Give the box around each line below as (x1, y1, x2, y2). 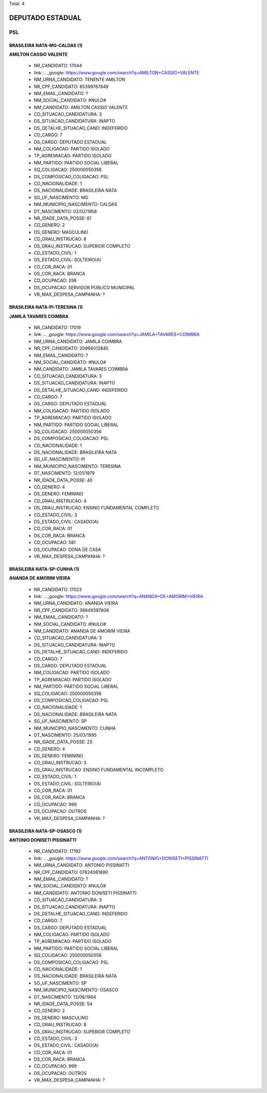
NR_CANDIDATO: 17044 (34, 62, 83, 69)
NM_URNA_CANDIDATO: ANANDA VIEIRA (34, 600, 118, 606)
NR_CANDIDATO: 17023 (34, 586, 82, 592)
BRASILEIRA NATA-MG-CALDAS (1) (9, 42, 83, 48)
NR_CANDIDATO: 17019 (34, 325, 81, 330)
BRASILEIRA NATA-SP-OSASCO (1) (9, 828, 82, 834)
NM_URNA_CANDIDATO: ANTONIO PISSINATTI (34, 862, 130, 868)
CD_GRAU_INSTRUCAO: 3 (34, 760, 87, 765)
